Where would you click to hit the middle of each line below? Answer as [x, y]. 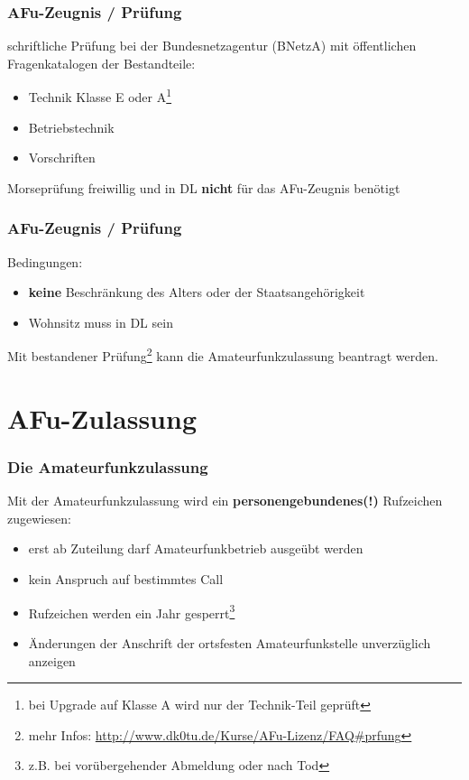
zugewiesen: [39, 518]
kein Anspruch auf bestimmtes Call [126, 579]
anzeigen [52, 660]
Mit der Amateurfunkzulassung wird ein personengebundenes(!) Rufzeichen [225, 501]
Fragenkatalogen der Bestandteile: [101, 63]
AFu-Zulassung [102, 418]
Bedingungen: [45, 261]
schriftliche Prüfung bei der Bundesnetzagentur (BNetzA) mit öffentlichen [212, 46]
